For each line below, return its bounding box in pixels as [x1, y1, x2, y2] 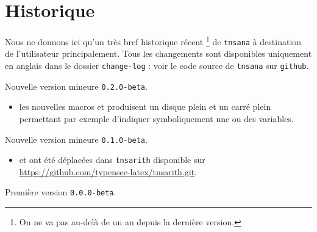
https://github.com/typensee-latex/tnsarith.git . [19, 165, 198, 178]
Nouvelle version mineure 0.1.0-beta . [5, 132, 148, 145]
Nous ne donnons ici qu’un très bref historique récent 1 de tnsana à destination [5, 34, 302, 48]
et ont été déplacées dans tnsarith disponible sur [19, 153, 205, 166]
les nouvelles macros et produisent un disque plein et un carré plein [19, 100, 271, 113]
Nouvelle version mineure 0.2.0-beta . [5, 79, 148, 92]
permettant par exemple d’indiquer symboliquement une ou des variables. [19, 112, 294, 125]
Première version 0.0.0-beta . [5, 186, 116, 198]
